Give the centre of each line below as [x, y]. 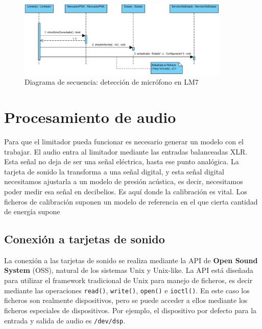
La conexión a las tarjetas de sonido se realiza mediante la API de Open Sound [131, 260]
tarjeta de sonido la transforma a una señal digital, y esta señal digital [114, 171]
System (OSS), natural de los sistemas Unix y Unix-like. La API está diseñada [129, 270]
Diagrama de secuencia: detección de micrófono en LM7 [112, 82]
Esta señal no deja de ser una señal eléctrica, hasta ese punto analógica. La [122, 161]
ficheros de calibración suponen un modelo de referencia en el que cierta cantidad [131, 201]
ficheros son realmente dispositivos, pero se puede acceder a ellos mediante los [126, 300]
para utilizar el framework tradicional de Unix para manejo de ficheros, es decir [128, 280]
